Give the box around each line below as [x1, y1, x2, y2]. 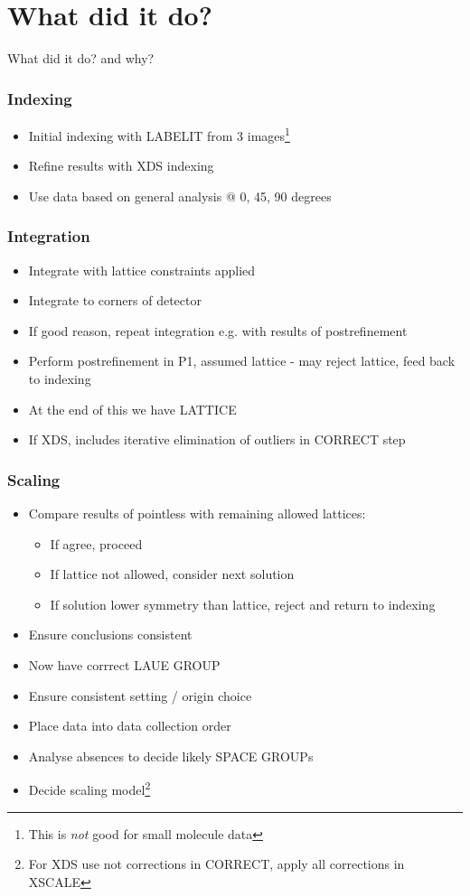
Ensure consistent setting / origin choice [28, 686, 252, 705]
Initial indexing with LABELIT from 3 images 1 [28, 123, 290, 145]
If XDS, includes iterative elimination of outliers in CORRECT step [28, 430, 406, 449]
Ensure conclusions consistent [28, 625, 193, 644]
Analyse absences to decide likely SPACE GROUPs [28, 746, 314, 765]
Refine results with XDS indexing [28, 156, 214, 175]
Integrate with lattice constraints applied [28, 260, 256, 279]
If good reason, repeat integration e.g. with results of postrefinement [28, 321, 408, 340]
